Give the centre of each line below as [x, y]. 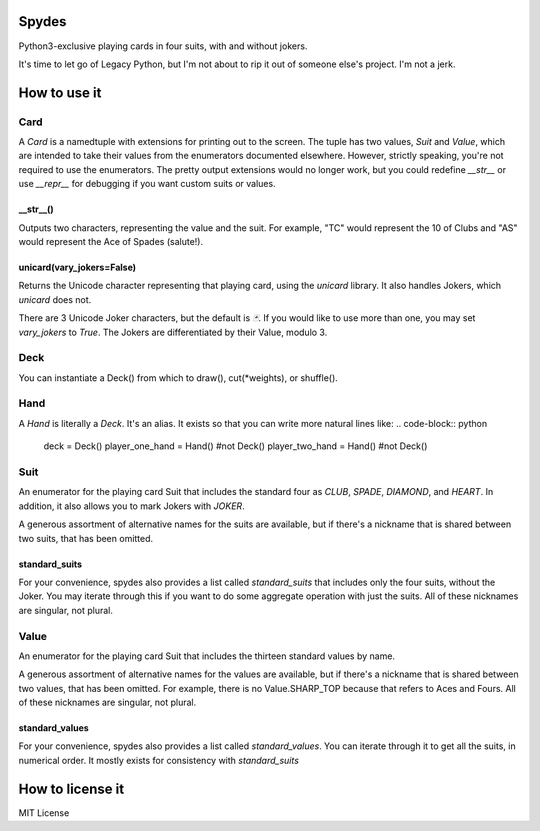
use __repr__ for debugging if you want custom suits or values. [147, 184]
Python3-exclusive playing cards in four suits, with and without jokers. [163, 46]
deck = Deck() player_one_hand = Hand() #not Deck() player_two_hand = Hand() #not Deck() [235, 446]
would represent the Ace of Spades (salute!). [111, 242]
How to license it [71, 788]
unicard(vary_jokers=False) [77, 267]
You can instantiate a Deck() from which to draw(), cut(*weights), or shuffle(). [178, 377]
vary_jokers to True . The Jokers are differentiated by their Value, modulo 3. [173, 332]
